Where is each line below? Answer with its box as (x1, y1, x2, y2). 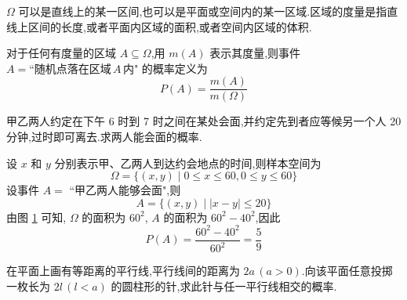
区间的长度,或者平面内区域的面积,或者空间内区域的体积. (27, 18, 312, 34)
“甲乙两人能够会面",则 (69, 182, 181, 198)
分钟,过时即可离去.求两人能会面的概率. (6, 128, 202, 145)
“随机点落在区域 (29, 63, 111, 75)
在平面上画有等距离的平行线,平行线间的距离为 (6, 262, 240, 279)
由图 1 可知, (6, 208, 67, 225)
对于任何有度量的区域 (6, 45, 116, 61)
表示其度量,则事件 (209, 45, 301, 61)
